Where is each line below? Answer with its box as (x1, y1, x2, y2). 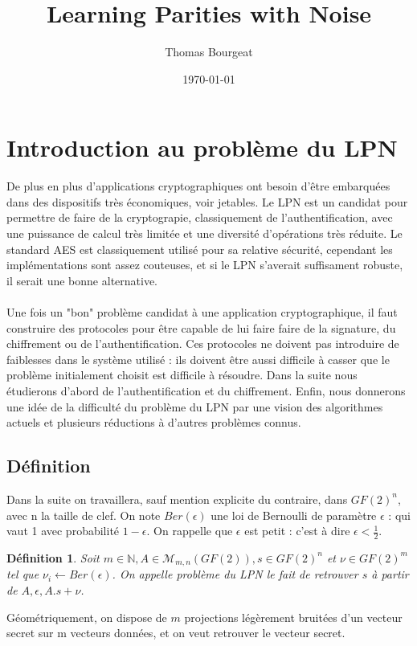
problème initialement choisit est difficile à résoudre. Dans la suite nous (6, 366, 358, 383)
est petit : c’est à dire (244, 522, 350, 539)
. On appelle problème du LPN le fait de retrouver (112, 566, 358, 583)
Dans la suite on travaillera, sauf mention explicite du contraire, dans (6, 490, 348, 507)
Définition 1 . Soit (6, 549, 100, 566)
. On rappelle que (146, 522, 233, 539)
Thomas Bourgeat (165, 43, 253, 60)
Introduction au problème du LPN (6, 131, 398, 164)
